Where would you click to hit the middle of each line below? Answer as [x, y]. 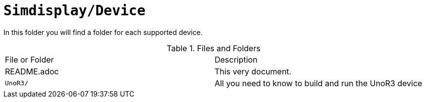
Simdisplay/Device [75, 11]
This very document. [253, 71]
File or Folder [29, 59]
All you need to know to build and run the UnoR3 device [319, 83]
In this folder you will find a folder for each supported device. [103, 32]
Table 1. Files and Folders [213, 48]
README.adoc [32, 71]
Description [236, 59]
